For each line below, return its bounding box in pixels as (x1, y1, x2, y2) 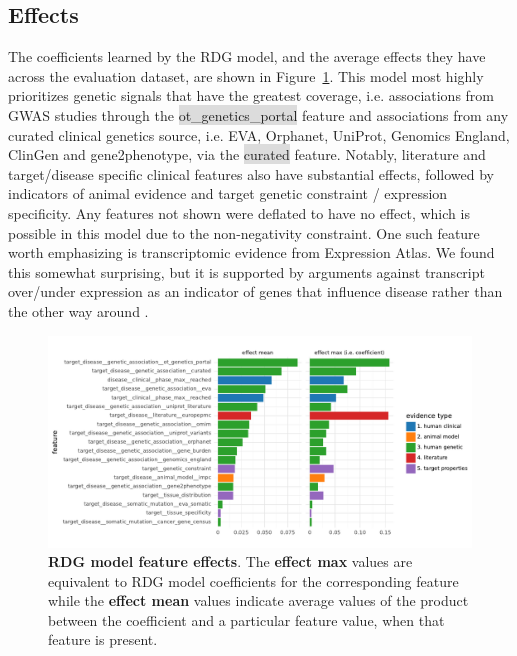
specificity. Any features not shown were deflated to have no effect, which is (8, 202, 470, 223)
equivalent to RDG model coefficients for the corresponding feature (48, 570, 459, 591)
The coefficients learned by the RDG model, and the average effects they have (8, 46, 486, 67)
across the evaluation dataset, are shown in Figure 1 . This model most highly (8, 65, 484, 86)
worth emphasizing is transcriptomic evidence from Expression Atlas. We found (8, 242, 495, 263)
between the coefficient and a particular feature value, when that (48, 609, 445, 630)
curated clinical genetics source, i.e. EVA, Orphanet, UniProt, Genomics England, (8, 124, 510, 145)
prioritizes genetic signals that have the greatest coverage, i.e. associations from (8, 85, 495, 106)
